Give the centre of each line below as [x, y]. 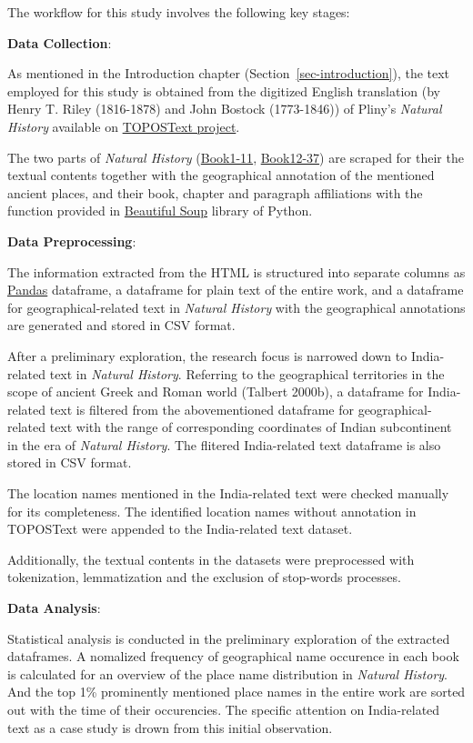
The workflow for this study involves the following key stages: [179, 12]
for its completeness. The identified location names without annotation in [212, 511]
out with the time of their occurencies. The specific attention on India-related [224, 709]
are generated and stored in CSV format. [121, 325]
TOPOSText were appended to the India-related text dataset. [180, 529]
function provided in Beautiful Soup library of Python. [160, 211]
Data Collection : [60, 42]
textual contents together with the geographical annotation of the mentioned [221, 175]
